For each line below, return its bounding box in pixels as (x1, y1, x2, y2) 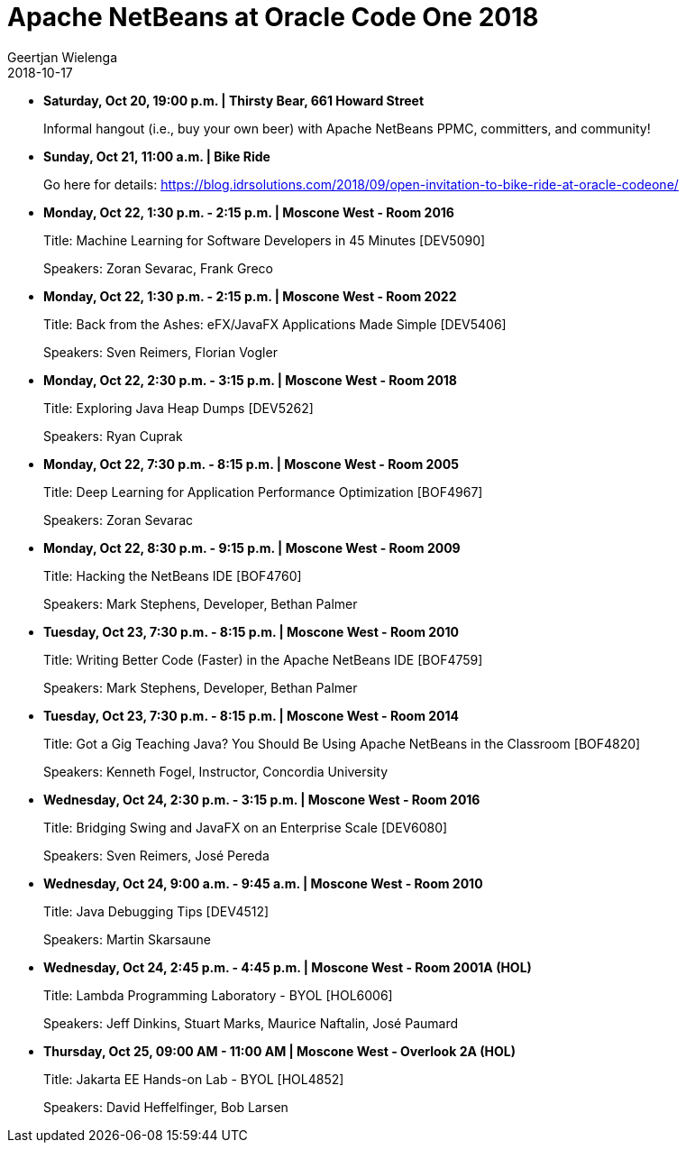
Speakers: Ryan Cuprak (43, 428, 183, 444)
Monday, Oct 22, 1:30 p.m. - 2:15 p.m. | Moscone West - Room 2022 (43, 288, 457, 304)
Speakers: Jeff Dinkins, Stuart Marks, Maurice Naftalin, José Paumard (43, 1015, 459, 1031)
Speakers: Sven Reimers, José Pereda (43, 847, 270, 863)
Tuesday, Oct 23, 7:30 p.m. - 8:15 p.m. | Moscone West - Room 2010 (43, 623, 460, 639)
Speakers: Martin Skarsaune (43, 931, 211, 947)
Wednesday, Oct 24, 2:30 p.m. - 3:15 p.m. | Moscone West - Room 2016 (43, 791, 480, 807)
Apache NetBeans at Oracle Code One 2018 (7, 2, 539, 32)
